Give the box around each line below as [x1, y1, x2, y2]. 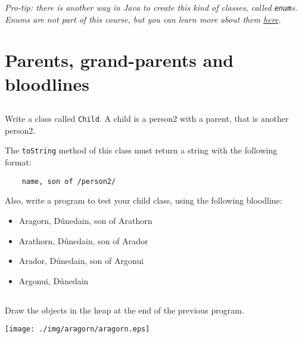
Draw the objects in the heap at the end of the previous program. [5, 303, 244, 316]
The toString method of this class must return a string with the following [5, 144, 278, 156]
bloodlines [5, 71, 89, 96]
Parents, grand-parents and [5, 48, 234, 72]
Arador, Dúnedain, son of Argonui [18, 254, 144, 267]
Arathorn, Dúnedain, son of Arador [18, 234, 148, 247]
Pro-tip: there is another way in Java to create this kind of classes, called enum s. [5, 1, 298, 13]
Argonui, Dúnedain [18, 274, 89, 287]
